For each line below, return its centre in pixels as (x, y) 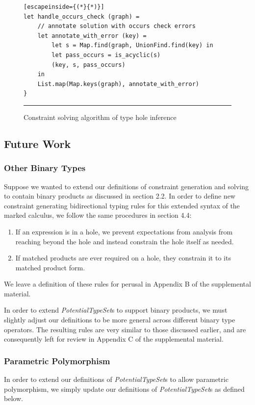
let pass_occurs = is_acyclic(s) (106, 55)
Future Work (38, 143)
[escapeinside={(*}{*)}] (64, 7)
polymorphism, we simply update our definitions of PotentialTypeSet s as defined (124, 389)
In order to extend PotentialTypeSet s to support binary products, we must (116, 310)
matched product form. (50, 267)
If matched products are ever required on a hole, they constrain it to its (123, 258)
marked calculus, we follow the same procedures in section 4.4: (98, 215)
